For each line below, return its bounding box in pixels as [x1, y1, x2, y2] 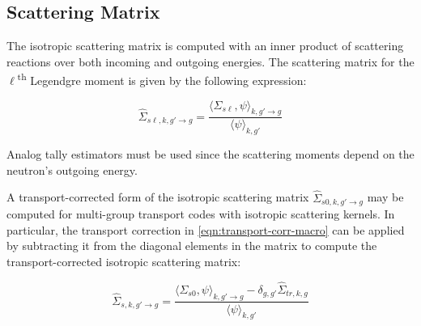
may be [367, 188, 404, 205]
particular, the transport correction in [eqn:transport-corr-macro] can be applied [6, 221, 405, 238]
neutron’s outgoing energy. [6, 161, 138, 178]
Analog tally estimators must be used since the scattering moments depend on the [6, 146, 415, 163]
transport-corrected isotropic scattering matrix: [6, 252, 241, 269]
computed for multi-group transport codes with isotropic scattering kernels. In [6, 205, 395, 222]
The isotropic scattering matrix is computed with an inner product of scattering [6, 37, 404, 54]
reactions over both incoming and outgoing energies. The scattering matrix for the [6, 53, 415, 70]
